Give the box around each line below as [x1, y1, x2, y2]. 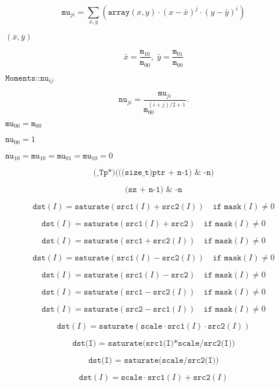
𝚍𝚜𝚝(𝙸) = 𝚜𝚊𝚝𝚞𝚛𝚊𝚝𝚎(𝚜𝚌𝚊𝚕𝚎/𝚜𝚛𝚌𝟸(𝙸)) [88, 356, 219, 365]
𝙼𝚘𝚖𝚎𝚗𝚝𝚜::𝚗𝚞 [5, 74, 49, 82]
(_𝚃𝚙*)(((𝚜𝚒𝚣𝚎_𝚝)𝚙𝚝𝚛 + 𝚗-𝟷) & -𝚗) [93, 168, 214, 177]
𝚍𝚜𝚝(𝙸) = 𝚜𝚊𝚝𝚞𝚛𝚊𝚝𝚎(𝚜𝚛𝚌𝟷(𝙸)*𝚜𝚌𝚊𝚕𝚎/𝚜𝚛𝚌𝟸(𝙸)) [72, 339, 235, 348]
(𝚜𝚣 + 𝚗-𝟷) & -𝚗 [125, 186, 182, 194]
